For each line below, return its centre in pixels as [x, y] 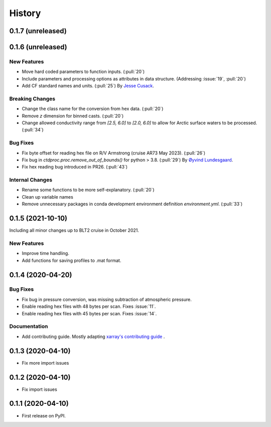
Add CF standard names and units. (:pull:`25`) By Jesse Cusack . [88, 86]
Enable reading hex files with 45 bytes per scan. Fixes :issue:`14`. [89, 313]
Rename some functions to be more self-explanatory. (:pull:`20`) [88, 190]
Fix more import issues [45, 363]
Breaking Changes [32, 99]
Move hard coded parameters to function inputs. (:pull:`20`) [83, 72]
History [25, 13]
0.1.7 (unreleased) [38, 31]
